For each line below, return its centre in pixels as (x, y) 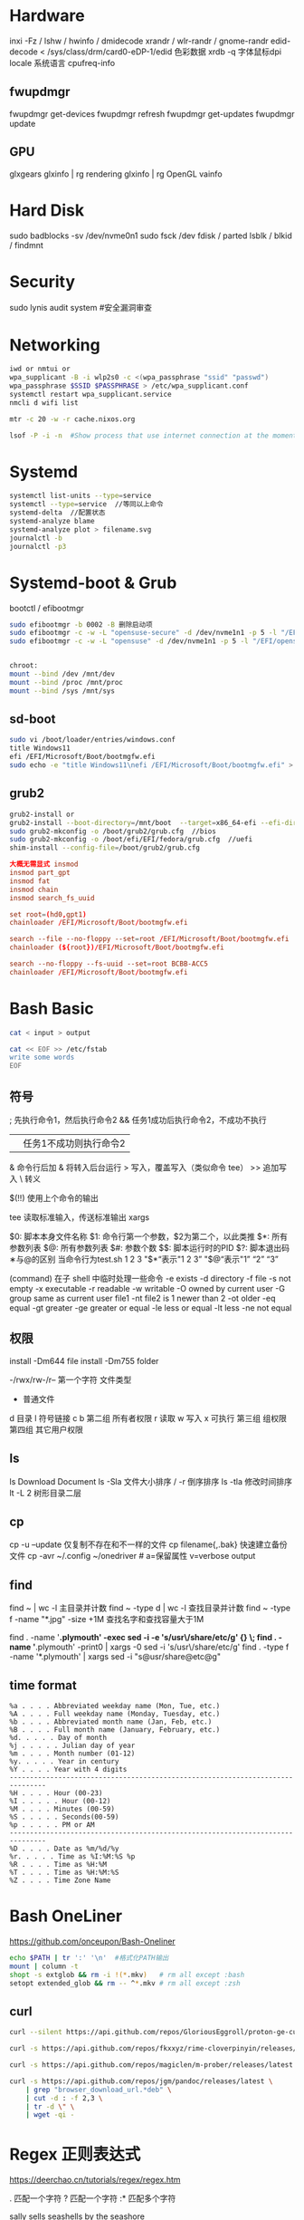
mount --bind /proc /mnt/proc (66, 682)
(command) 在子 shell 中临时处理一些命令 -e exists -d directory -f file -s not (150, 1278)
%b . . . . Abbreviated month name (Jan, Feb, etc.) (111, 1722)
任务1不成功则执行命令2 (74, 1144)
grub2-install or (42, 814)
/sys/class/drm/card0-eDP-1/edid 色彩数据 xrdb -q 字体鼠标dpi (164, 52)
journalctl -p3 (38, 546)
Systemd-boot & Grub (93, 583)
